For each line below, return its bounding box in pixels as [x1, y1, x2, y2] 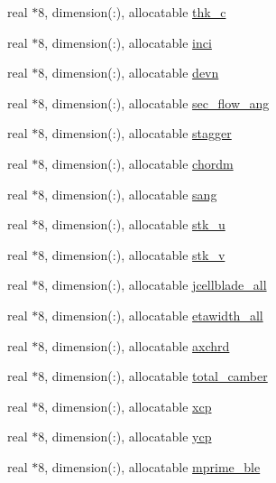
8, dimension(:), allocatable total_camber [38, 367, 268, 385]
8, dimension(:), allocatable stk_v [38, 245, 225, 264]
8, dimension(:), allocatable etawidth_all [38, 305, 263, 324]
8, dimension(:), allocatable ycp [38, 427, 212, 446]
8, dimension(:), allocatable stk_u [38, 215, 225, 234]
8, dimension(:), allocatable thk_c [38, 3, 226, 21]
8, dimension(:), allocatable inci [38, 33, 212, 51]
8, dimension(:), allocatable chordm [38, 153, 234, 172]
